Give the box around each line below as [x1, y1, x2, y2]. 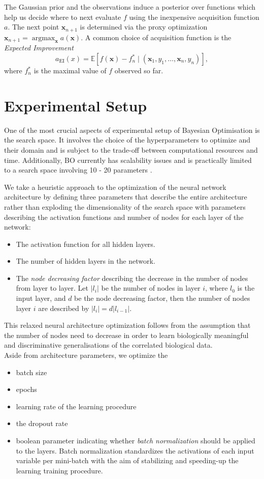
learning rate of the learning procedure [16, 401, 137, 411]
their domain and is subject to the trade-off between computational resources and [4, 144, 258, 155]
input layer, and [16, 293, 66, 303]
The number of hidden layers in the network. [16, 256, 155, 266]
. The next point [8, 21, 59, 32]
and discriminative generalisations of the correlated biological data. [4, 340, 213, 350]
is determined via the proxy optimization [80, 21, 208, 32]
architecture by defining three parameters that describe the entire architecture [4, 191, 247, 202]
